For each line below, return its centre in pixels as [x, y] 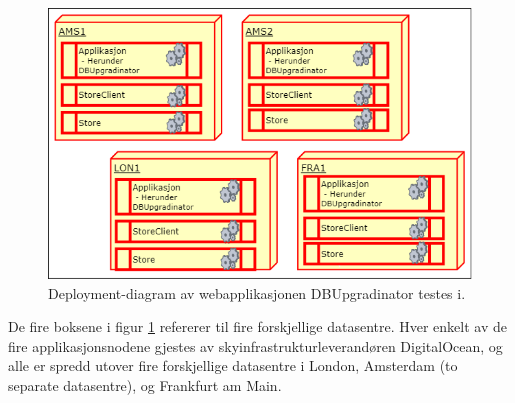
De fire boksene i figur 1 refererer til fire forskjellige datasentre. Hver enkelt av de [257, 326]
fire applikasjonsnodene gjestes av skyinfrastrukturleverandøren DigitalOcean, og [255, 345]
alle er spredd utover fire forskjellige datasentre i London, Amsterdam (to [233, 365]
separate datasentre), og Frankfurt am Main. [145, 384]
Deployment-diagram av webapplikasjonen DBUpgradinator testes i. [257, 292]
